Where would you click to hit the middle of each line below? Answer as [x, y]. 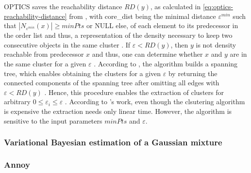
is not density [216, 44]
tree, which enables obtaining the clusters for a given [83, 73]
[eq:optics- [218, 6]
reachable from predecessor [44, 54]
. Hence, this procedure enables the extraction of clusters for [134, 92]
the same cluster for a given [45, 63]
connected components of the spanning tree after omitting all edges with [112, 83]
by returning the [193, 73]
